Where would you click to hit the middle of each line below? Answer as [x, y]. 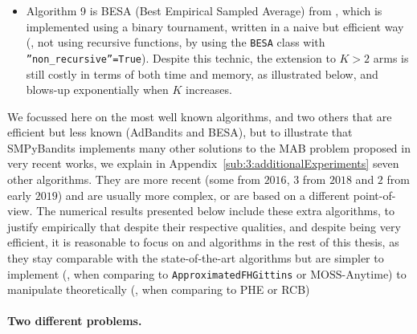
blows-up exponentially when [97, 90]
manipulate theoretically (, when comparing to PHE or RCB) [159, 289]
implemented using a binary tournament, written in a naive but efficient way [215, 26]
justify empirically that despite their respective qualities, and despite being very [204, 226]
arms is [391, 57]
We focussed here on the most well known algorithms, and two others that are [200, 116]
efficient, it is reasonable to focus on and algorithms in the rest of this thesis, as [203, 242]
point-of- [374, 195]
